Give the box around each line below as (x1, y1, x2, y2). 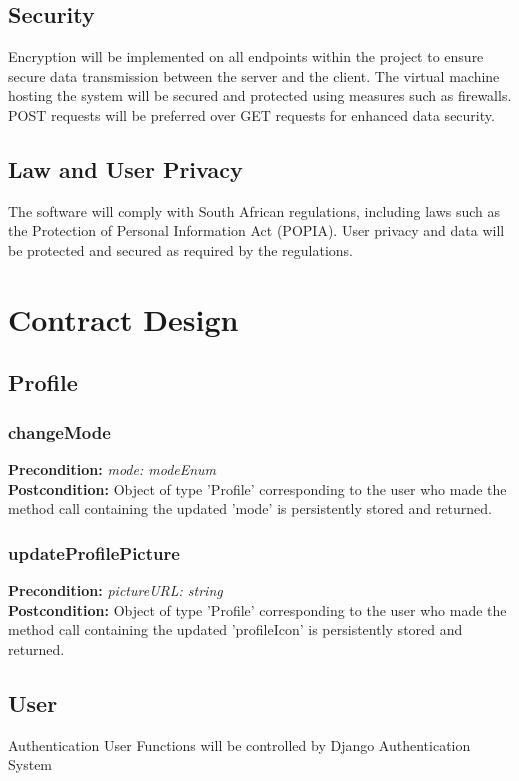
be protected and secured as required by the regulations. (8, 239, 353, 260)
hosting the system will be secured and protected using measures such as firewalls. (8, 85, 512, 106)
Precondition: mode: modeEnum (8, 458, 217, 479)
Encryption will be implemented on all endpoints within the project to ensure (8, 46, 484, 67)
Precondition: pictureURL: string (8, 579, 223, 600)
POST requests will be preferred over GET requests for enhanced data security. (8, 104, 495, 125)
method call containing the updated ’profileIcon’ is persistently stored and (8, 619, 463, 640)
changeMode (8, 419, 111, 444)
